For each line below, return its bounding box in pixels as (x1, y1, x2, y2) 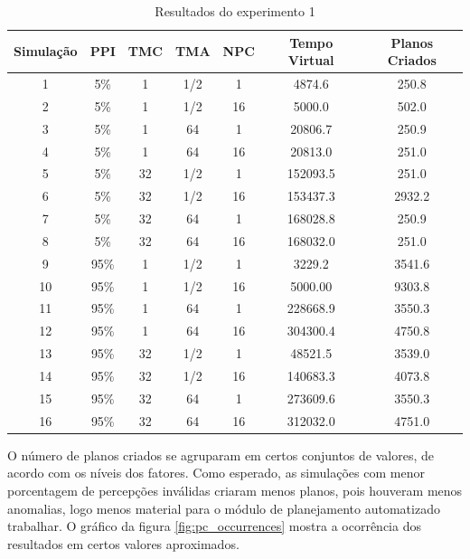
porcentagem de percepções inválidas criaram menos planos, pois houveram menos (7, 480, 463, 499)
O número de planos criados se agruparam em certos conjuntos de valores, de (7, 445, 434, 464)
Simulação (14, 42, 78, 61)
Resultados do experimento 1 (155, 2, 315, 20)
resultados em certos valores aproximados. (7, 534, 240, 553)
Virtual (287, 51, 334, 70)
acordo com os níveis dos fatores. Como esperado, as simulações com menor (7, 463, 425, 482)
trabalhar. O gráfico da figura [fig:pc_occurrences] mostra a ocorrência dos (7, 516, 421, 535)
